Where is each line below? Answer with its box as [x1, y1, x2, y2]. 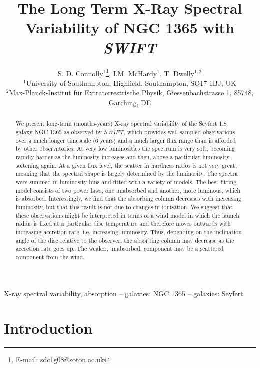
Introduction [4, 318, 93, 338]
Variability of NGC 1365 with [25, 17, 235, 38]
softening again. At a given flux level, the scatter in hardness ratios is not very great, [15, 161, 237, 169]
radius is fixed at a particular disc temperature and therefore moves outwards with [15, 219, 231, 228]
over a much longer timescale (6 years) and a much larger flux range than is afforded [15, 136, 236, 144]
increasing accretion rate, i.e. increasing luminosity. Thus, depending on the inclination [15, 227, 242, 236]
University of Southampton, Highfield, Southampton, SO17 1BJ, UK [26, 77, 236, 88]
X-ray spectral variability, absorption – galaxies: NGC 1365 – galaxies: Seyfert [4, 288, 243, 299]
